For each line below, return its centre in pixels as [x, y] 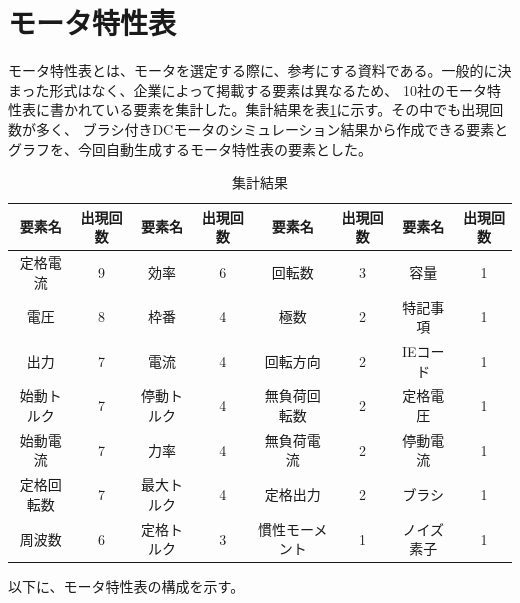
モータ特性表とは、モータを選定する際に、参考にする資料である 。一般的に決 [260, 70]
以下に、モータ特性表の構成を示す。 [126, 586]
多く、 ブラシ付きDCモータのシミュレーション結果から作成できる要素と [272, 128]
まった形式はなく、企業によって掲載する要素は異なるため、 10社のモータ [247, 89]
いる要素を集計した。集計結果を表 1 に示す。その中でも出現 [297, 109]
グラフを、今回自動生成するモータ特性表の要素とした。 [190, 148]
